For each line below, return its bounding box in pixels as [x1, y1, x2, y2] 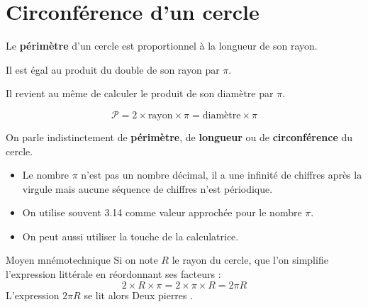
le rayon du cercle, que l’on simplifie [172, 252, 328, 267]
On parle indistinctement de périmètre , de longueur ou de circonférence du [6, 129, 353, 144]
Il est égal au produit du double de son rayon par [6, 62, 220, 77]
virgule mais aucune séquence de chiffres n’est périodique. [22, 181, 273, 196]
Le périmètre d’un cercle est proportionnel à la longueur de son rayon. [6, 38, 318, 53]
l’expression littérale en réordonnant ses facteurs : [6, 267, 221, 281]
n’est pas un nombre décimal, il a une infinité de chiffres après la [81, 167, 362, 182]
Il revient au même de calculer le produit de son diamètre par [6, 86, 274, 101]
